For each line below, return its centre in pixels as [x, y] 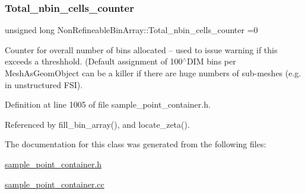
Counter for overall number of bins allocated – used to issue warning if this [141, 49]
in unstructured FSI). [44, 84]
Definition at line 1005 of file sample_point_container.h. [108, 104]
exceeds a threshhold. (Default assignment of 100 [94, 61]
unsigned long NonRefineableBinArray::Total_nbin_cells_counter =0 [131, 30]
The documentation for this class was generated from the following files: [136, 144]
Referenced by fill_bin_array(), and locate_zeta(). [97, 124]
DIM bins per [211, 61]
